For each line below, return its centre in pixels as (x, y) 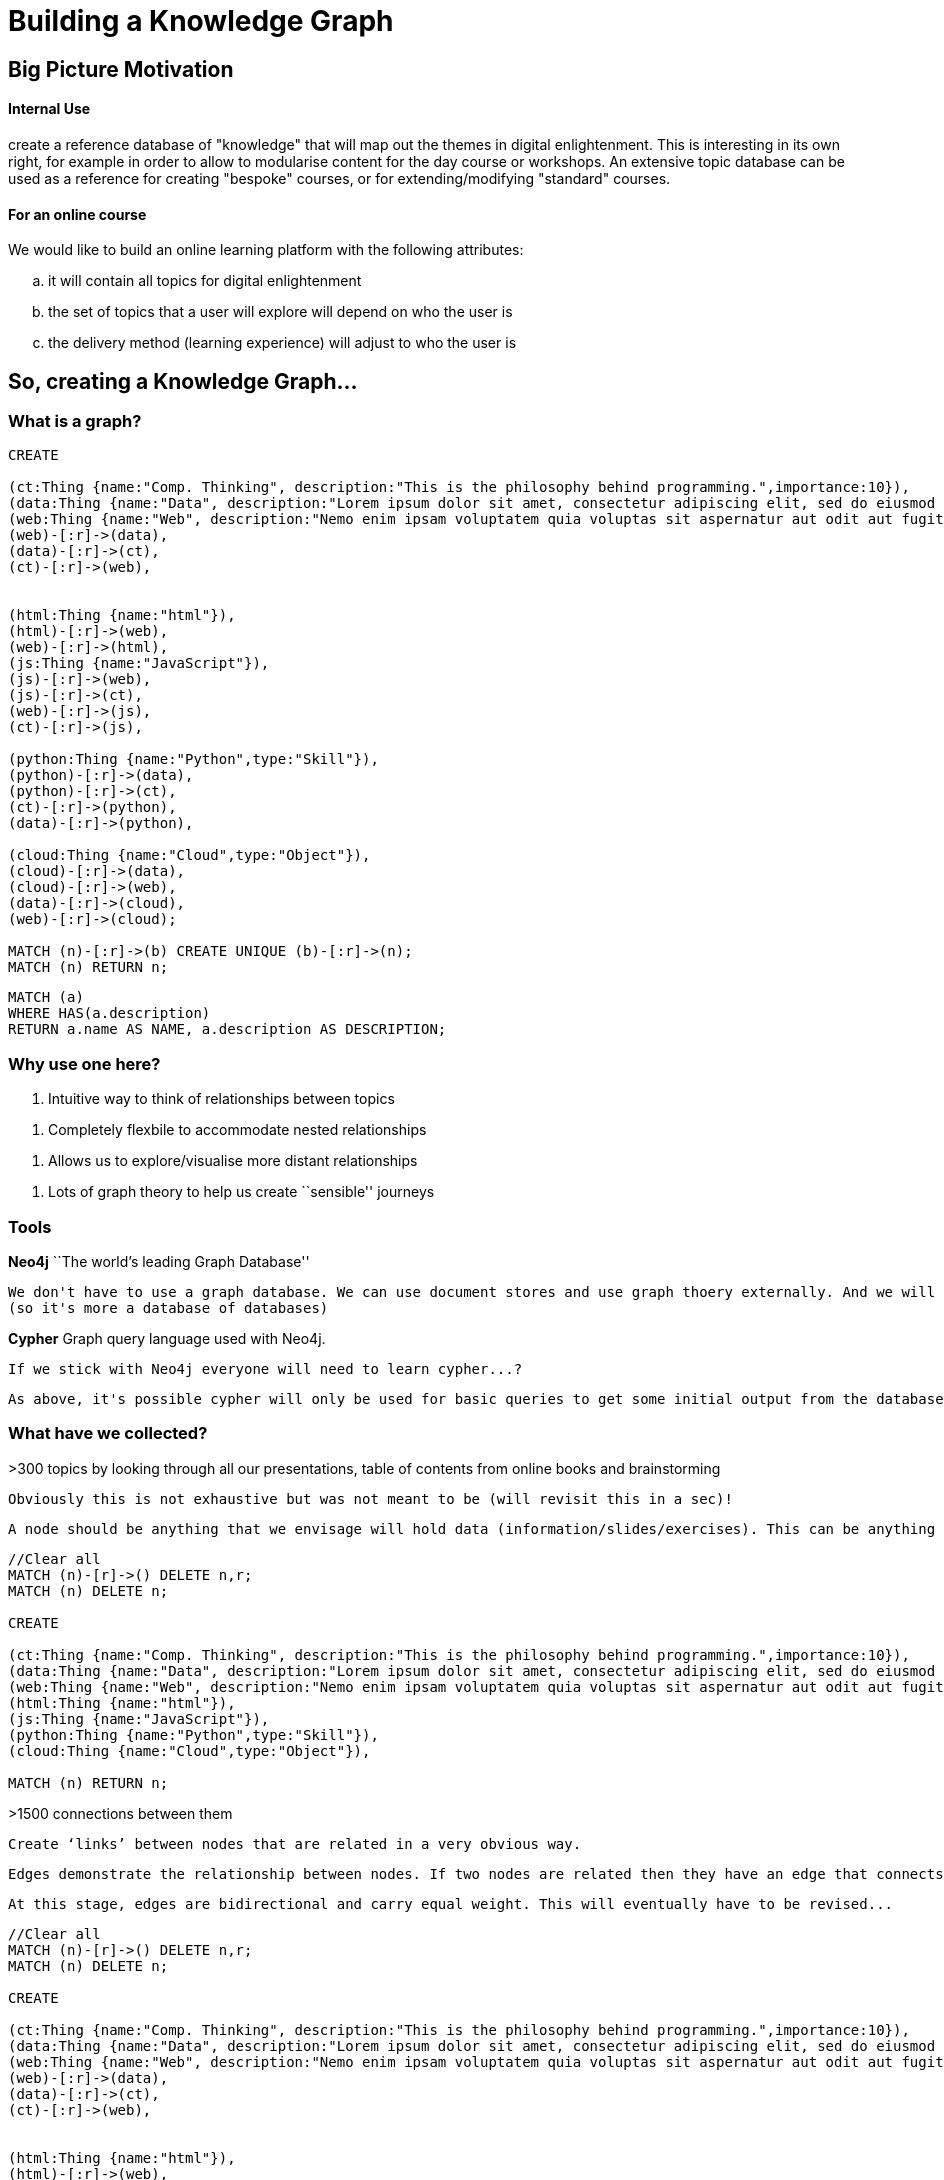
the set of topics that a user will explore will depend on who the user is (280, 312)
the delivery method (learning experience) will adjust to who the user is (282, 343)
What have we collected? (108, 1433)
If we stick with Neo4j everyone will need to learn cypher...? (265, 1368)
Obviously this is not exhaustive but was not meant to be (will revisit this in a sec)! (370, 1498)
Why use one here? (84, 1063)
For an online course (77, 214)
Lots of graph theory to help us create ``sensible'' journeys (241, 1192)
